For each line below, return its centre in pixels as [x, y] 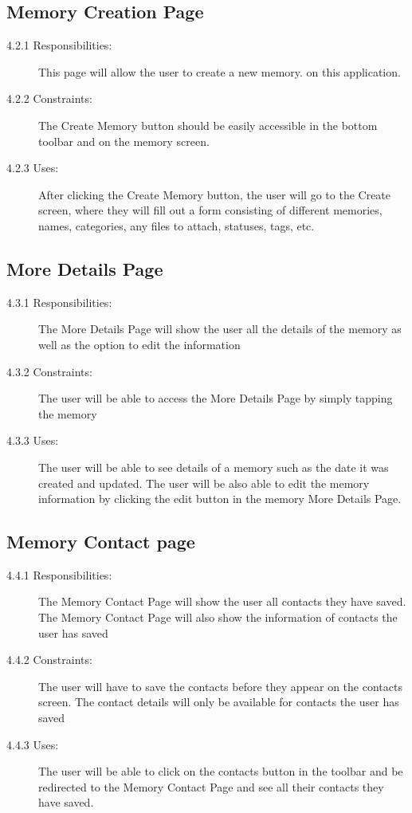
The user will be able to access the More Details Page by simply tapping [216, 398]
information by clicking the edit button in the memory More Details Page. [220, 499]
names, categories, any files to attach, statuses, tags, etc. [177, 225]
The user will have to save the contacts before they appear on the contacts [220, 686]
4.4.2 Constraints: [49, 660]
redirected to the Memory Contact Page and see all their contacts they [211, 786]
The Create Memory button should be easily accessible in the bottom [208, 125]
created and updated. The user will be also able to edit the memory [204, 483]
